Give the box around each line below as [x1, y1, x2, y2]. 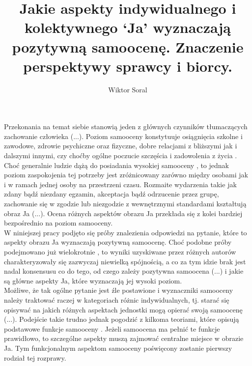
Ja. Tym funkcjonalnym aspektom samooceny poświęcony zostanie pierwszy [4, 342, 232, 353]
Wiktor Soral [108, 84, 147, 94]
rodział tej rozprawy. [4, 352, 66, 363]
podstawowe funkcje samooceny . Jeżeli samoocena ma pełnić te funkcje [4, 323, 220, 334]
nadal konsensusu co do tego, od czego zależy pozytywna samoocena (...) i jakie [4, 266, 244, 276]
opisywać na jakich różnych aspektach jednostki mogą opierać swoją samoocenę [4, 304, 243, 314]
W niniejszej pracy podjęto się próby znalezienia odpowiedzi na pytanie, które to [4, 227, 247, 237]
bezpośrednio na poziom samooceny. [4, 218, 113, 228]
